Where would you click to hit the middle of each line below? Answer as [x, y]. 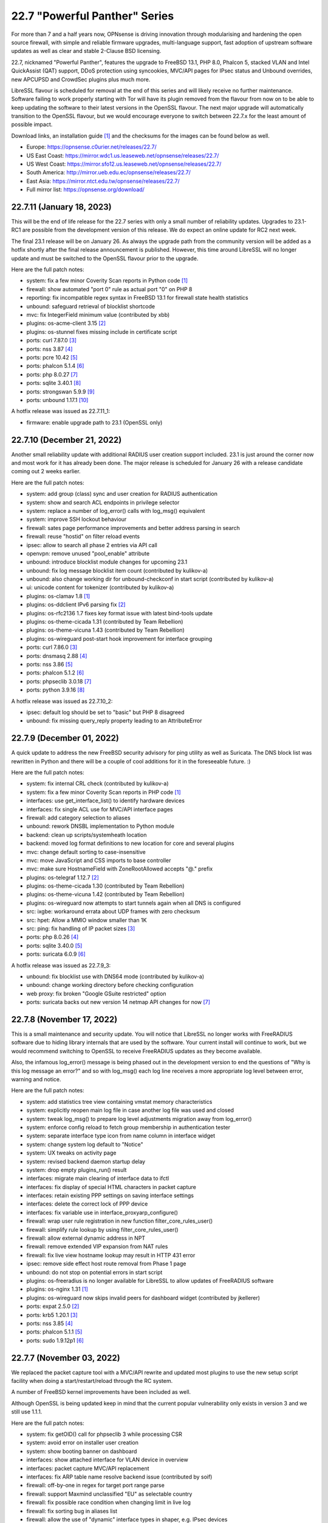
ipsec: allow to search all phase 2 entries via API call [92, 545]
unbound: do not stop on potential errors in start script [94, 1272]
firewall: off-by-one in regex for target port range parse [96, 1485]
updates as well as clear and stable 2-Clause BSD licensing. [86, 51]
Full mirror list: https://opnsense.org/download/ [86, 189]
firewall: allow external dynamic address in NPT [86, 1238]
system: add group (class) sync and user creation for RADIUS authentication [122, 494]
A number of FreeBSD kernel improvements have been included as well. [101, 1392]
